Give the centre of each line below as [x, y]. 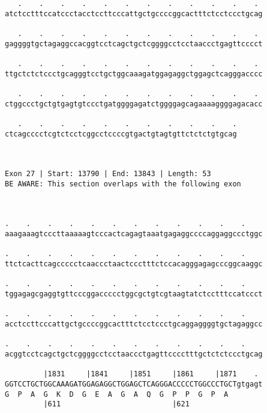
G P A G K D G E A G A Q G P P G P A [117, 394]
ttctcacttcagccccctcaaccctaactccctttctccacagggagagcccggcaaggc [134, 264]
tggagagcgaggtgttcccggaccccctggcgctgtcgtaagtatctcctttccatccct [134, 294]
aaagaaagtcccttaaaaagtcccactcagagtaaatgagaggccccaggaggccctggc [134, 234]
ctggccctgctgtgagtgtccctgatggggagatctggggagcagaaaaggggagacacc [134, 104]
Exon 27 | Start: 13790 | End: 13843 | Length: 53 [108, 174]
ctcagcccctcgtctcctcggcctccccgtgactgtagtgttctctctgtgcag [121, 134]
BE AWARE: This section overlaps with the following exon [123, 184]
